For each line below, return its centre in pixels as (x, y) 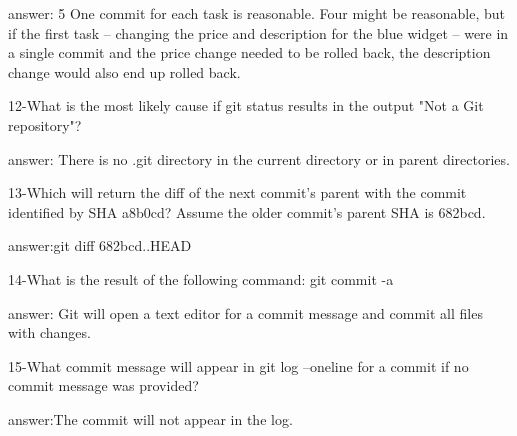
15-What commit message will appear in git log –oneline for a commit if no (238, 365)
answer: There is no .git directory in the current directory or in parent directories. (259, 158)
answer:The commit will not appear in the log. (150, 418)
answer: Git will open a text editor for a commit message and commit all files (245, 312)
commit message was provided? (103, 385)
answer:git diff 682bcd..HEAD (100, 245)
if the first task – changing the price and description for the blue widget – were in (258, 32)
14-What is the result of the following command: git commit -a (201, 278)
